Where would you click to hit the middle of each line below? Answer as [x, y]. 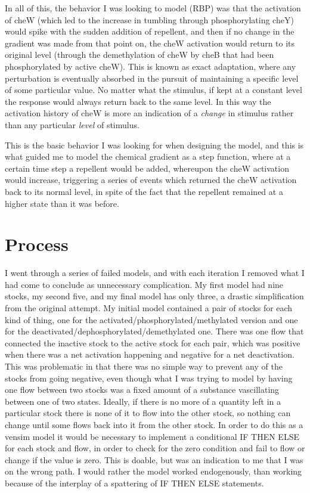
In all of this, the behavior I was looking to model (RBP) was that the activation [153, 8]
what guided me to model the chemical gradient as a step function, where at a [148, 156]
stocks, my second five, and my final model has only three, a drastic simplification [154, 296]
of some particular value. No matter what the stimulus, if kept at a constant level [154, 90]
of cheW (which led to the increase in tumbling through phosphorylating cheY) [149, 19]
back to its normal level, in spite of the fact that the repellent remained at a [144, 191]
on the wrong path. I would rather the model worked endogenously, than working [154, 471]
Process [37, 244]
